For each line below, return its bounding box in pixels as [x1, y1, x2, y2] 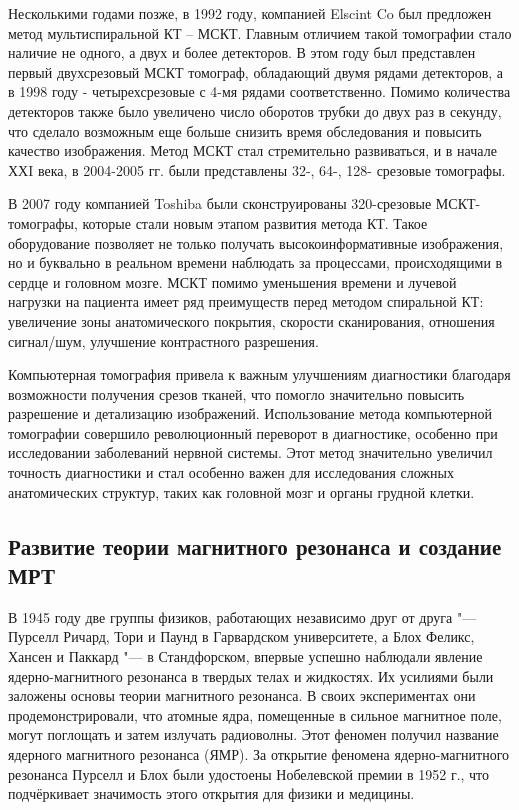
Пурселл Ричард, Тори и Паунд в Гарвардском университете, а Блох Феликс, [8, 626, 475, 647]
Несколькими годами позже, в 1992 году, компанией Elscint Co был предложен [8, 3, 492, 23]
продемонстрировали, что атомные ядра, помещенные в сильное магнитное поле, [8, 704, 502, 725]
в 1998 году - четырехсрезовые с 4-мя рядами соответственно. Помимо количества [8, 81, 511, 102]
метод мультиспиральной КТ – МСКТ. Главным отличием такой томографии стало [8, 22, 512, 43]
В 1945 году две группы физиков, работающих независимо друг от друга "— [8, 606, 477, 627]
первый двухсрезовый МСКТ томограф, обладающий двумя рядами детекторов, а [8, 61, 504, 82]
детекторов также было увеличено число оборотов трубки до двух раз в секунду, [8, 100, 502, 121]
